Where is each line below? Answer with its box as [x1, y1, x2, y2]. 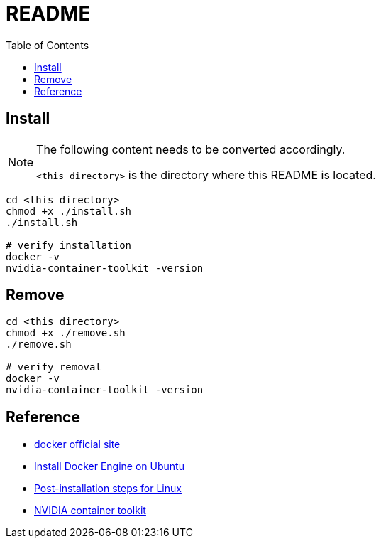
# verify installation [6, 239, 132, 251]
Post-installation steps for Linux [34, 482, 182, 495]
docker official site [34, 438, 121, 451]
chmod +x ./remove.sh [6, 327, 126, 339]
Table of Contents [6, 38, 89, 51]
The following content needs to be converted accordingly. [36, 142, 346, 156]
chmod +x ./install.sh [6, 205, 132, 217]
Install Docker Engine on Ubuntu [34, 460, 184, 473]
